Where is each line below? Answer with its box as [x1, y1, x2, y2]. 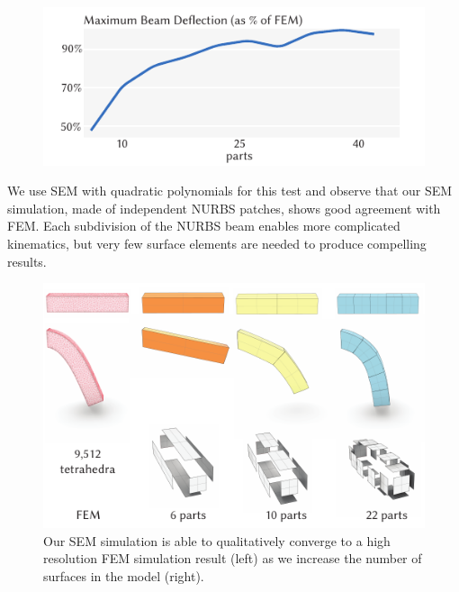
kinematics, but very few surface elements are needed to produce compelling [7, 233, 427, 252]
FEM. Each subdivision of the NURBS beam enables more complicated [7, 216, 400, 235]
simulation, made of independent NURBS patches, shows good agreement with [7, 198, 441, 217]
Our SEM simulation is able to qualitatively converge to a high [43, 531, 391, 550]
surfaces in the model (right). [43, 567, 204, 586]
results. [7, 251, 47, 270]
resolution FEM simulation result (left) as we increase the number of [43, 549, 422, 568]
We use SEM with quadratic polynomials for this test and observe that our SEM [7, 181, 453, 200]
